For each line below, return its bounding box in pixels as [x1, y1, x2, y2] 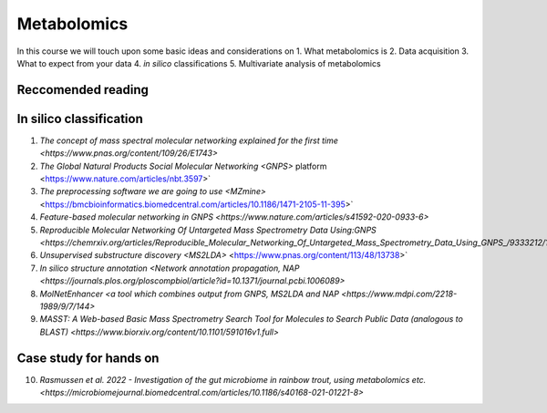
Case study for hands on [16, 350, 160, 366]
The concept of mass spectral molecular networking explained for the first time [39, 135, 339, 146]
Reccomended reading [16, 82, 150, 98]
